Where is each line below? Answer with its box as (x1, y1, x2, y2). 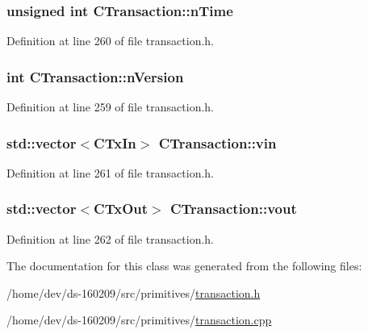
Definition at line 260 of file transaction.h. (6, 32, 215, 49)
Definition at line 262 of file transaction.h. (6, 230, 215, 247)
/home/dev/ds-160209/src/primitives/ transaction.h (6, 284, 261, 301)
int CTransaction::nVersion (6, 66, 184, 86)
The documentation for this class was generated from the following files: (6, 257, 362, 274)
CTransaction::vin (158, 132, 277, 152)
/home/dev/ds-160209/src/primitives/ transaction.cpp (6, 311, 272, 328)
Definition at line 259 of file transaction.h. (6, 98, 215, 115)
